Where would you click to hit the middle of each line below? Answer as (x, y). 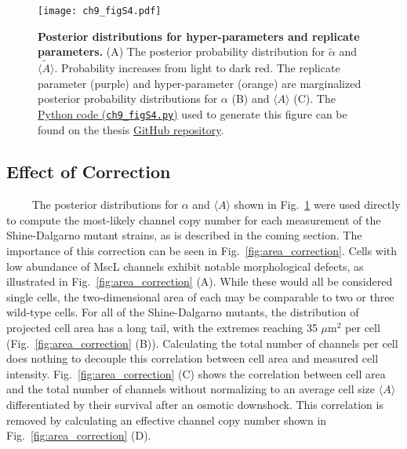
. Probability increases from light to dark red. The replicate (197, 68)
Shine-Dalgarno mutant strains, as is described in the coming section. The (184, 235)
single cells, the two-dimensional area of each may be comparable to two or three (200, 296)
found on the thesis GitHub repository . (131, 129)
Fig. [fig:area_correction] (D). (79, 435)
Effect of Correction (89, 172)
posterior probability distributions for (128, 99)
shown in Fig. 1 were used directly (317, 204)
